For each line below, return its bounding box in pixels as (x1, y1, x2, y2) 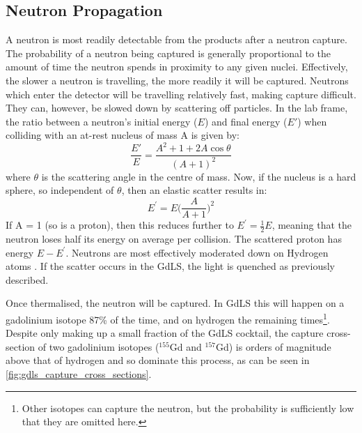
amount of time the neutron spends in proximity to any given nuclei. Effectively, (6, 59, 348, 74)
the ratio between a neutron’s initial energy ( (6, 114, 198, 128)
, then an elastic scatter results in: (121, 183, 267, 197)
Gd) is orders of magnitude (215, 339, 331, 354)
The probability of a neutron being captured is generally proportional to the (6, 45, 331, 60)
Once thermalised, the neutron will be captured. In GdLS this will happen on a (6, 296, 345, 310)
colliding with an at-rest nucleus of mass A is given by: (6, 128, 240, 142)
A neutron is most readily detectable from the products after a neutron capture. (6, 32, 347, 47)
